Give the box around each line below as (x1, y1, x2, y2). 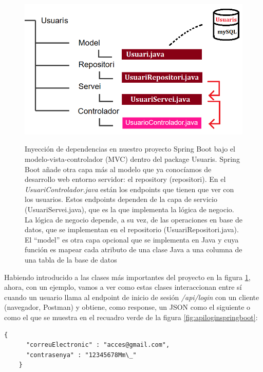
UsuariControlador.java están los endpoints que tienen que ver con (25, 183, 234, 194)
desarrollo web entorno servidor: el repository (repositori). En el (25, 174, 226, 184)
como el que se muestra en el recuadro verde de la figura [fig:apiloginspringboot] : (4, 311, 258, 322)
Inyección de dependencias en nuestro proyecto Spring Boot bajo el (25, 143, 235, 154)
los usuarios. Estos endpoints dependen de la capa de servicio (25, 194, 217, 204)
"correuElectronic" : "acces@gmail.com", (26, 341, 170, 349)
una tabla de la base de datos (25, 254, 117, 265)
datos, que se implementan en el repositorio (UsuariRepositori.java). (25, 224, 239, 235)
